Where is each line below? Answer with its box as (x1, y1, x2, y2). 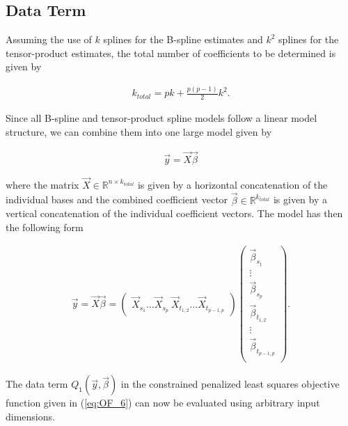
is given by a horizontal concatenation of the (137, 177, 328, 191)
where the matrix (6, 177, 79, 191)
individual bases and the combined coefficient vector (6, 192, 228, 207)
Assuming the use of (6, 32, 92, 47)
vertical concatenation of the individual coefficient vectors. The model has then (6, 206, 343, 221)
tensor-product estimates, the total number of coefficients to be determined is (6, 45, 336, 60)
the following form (6, 219, 84, 234)
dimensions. (6, 409, 55, 423)
